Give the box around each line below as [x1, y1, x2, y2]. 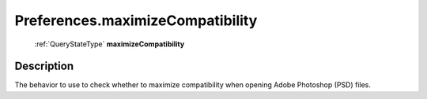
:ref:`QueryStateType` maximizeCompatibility [34, 39, 185, 49]
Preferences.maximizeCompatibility [14, 12, 258, 29]
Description [14, 60, 74, 73]
